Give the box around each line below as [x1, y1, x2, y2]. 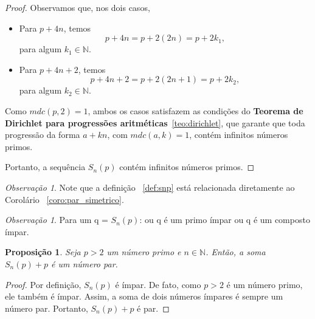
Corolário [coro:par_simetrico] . [5, 193, 124, 205]
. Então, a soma [206, 245, 266, 258]
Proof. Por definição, [5, 278, 81, 290]
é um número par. [50, 257, 118, 270]
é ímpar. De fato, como [115, 278, 201, 290]
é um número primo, [226, 278, 303, 290]
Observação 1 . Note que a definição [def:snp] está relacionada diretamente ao [5, 180, 295, 193]
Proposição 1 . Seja [5, 245, 81, 258]
